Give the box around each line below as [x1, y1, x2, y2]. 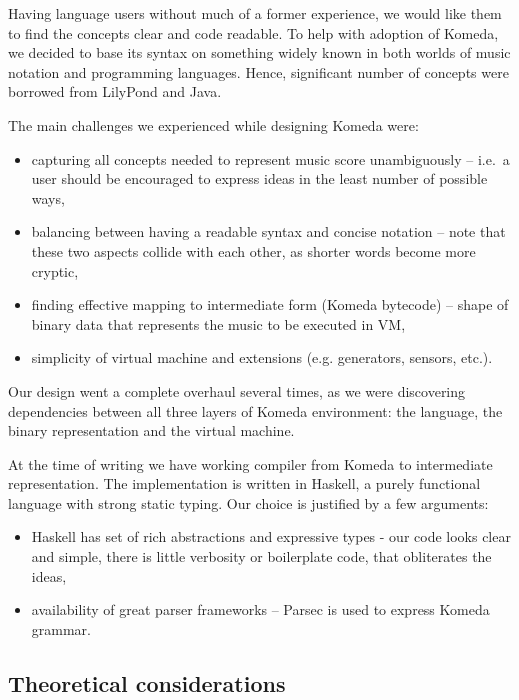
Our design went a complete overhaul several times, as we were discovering [8, 380, 466, 401]
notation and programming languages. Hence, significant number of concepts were [8, 61, 509, 82]
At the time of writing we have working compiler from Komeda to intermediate [8, 453, 493, 474]
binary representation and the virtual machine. [8, 420, 295, 441]
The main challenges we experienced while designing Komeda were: [8, 114, 419, 135]
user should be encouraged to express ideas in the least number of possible [31, 168, 488, 189]
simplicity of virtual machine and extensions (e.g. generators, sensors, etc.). [31, 347, 493, 368]
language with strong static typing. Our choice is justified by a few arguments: [8, 492, 489, 513]
